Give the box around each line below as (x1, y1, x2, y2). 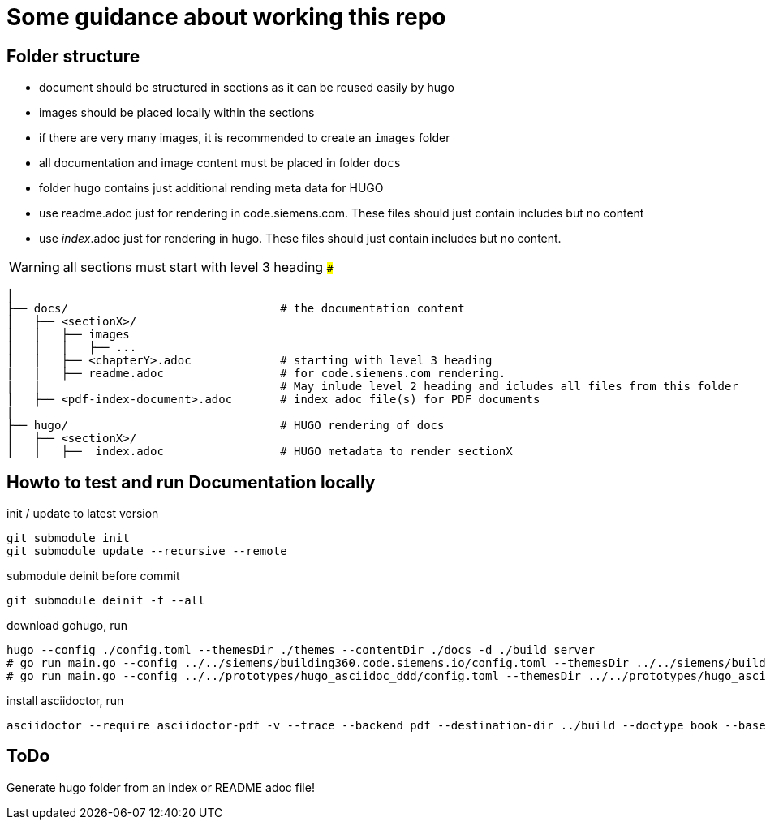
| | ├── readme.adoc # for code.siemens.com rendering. (6, 367, 506, 381)
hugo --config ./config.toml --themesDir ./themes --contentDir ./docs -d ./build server (6, 643, 595, 657)
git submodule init (6, 531, 130, 545)
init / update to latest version (6, 506, 159, 521)
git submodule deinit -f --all (6, 594, 205, 608)
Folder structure (6, 45, 140, 67)
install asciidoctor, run (6, 694, 124, 708)
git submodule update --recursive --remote (6, 544, 287, 558)
